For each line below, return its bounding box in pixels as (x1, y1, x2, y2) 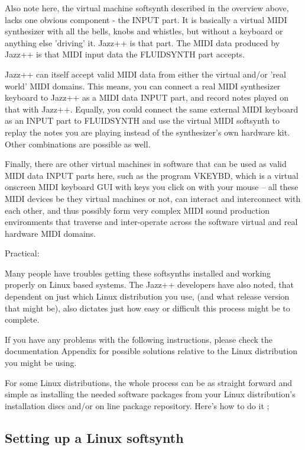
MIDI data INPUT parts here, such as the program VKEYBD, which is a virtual (5, 169, 298, 181)
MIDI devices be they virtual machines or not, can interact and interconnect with (5, 192, 301, 204)
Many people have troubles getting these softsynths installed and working (5, 266, 271, 279)
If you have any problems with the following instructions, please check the (5, 333, 273, 345)
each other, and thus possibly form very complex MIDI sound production (5, 204, 270, 216)
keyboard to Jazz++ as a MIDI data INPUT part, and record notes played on (5, 91, 289, 104)
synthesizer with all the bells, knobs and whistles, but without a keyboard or (5, 25, 283, 37)
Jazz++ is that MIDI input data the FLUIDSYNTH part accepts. (5, 48, 245, 60)
